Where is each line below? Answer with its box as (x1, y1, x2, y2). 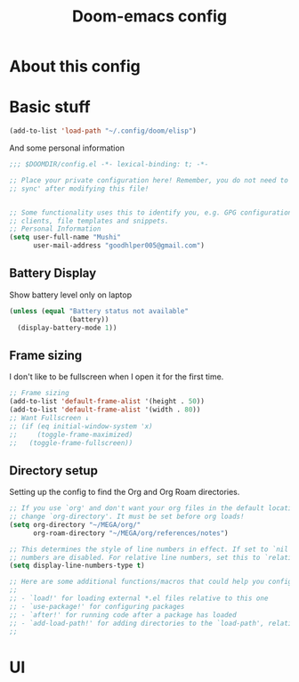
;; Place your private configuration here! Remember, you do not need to (9, 175, 289, 184)
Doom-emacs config (71, 6, 228, 27)
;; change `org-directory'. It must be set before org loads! (9, 512, 245, 522)
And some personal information (9, 142, 125, 153)
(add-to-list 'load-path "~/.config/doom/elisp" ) (9, 126, 198, 135)
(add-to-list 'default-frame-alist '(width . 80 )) (9, 405, 201, 414)
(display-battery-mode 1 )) (17, 323, 117, 332)
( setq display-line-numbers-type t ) (9, 561, 145, 571)
